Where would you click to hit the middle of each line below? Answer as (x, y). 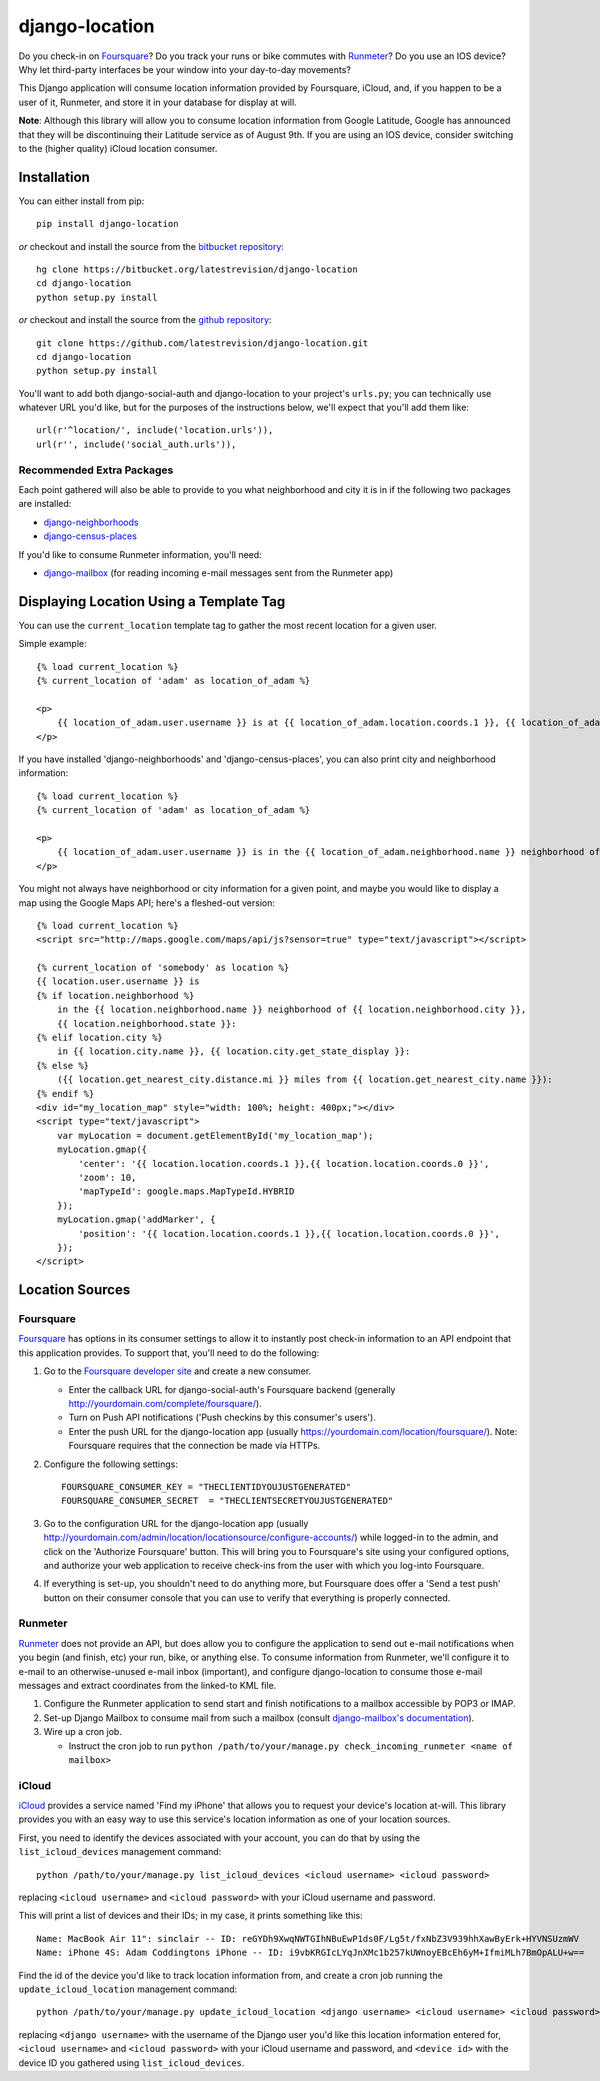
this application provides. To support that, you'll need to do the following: (169, 1352)
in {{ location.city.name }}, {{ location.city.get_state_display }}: (233, 1051)
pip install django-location (107, 224)
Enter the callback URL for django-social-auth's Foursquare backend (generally (232, 1389)
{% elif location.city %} (100, 1038)
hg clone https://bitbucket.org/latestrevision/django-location (197, 269)
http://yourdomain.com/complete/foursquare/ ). (165, 1403)
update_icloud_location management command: (128, 1989)
